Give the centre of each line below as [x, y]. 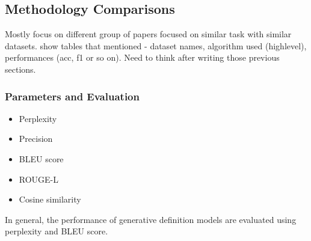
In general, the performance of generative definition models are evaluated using [151, 219]
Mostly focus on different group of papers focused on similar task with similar [148, 34]
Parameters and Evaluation [72, 96]
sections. [20, 69]
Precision [36, 139]
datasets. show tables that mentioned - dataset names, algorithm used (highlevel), [156, 45]
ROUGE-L [39, 179]
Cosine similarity [50, 199]
